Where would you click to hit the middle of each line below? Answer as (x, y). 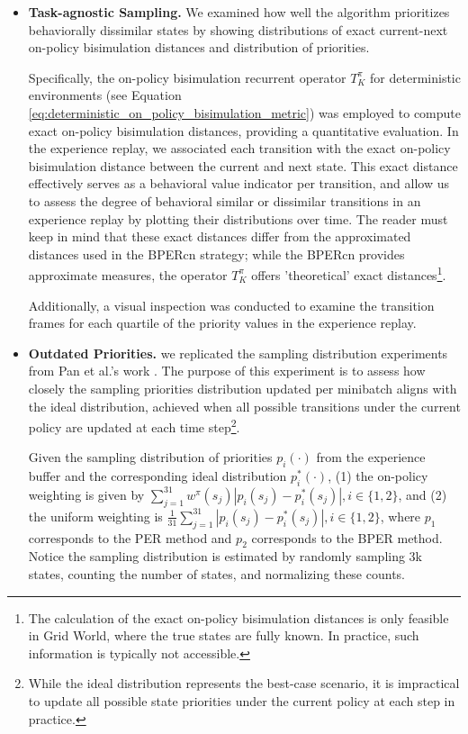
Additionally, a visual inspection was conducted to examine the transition (231, 305)
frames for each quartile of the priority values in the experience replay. (222, 323)
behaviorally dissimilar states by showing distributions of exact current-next (238, 29)
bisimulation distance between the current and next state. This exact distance (243, 165)
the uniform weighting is (95, 516)
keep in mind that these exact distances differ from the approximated (220, 236)
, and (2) (423, 494)
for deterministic (415, 77)
